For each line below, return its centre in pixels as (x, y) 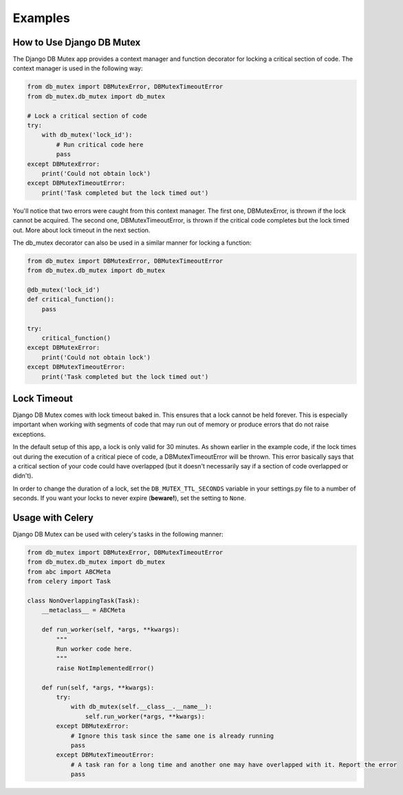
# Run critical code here (100, 144)
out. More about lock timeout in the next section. (81, 230)
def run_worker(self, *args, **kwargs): (111, 630)
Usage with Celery (53, 518)
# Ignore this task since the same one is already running (172, 736)
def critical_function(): (71, 299)
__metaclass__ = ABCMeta (84, 610)
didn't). (23, 476)
